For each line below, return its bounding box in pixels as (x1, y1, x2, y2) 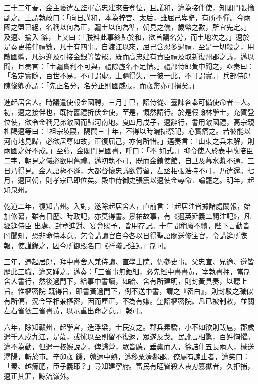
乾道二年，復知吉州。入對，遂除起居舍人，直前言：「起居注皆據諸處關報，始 (4, 201, 251, 211)
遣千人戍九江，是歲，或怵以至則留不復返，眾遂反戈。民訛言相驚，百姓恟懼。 (4, 331, 254, 342)
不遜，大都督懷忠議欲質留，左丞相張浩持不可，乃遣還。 (66, 165, 247, 175)
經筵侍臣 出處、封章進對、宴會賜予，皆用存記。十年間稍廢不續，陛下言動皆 (4, 220, 250, 231)
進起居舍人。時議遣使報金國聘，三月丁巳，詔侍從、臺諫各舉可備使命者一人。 (4, 97, 254, 107)
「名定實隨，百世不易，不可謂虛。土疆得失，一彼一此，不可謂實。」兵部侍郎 (4, 70, 251, 81)
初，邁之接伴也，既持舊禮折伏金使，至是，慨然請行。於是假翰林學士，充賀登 (4, 106, 254, 117)
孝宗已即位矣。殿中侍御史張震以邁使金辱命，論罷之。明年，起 (52, 175, 254, 185)
